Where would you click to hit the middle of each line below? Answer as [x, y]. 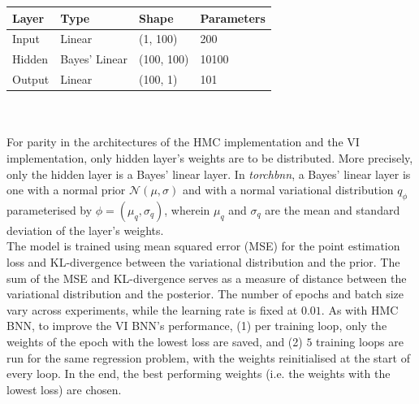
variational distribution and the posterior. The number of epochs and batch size [205, 294]
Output [31, 79]
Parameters [233, 17]
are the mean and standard [333, 209]
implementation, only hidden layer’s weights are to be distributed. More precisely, [210, 157]
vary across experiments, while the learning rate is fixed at [152, 309]
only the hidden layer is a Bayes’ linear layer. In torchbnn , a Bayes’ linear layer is [209, 174]
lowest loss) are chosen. [64, 389]
